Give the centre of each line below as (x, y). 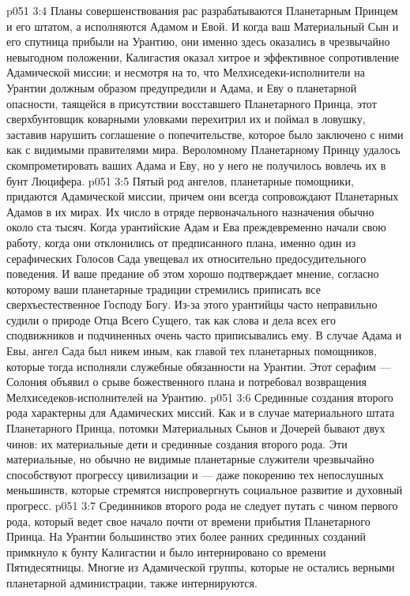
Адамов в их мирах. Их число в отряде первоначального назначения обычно (190, 211)
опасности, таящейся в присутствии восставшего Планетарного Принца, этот (192, 103)
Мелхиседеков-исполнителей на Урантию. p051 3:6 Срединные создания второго (200, 397)
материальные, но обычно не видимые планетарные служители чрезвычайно (190, 459)
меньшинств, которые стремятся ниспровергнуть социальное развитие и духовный (205, 490)
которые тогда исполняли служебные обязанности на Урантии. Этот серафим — (199, 366)
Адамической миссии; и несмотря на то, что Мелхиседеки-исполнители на (186, 72)
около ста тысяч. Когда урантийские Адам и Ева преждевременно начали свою (196, 227)
